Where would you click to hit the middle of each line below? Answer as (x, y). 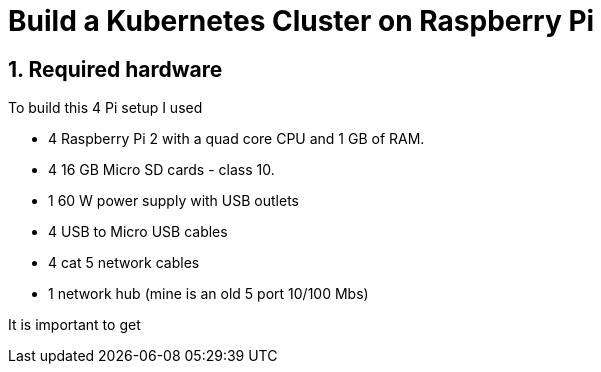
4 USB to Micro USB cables (138, 232)
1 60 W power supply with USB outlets (173, 201)
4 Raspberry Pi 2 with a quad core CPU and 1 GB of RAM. (236, 139)
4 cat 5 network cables (124, 263)
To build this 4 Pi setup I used (105, 108)
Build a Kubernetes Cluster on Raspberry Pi (301, 21)
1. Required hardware (115, 69)
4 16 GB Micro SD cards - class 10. (161, 170)
